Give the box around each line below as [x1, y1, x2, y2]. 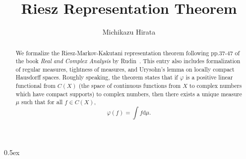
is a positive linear [185, 73, 233, 81]
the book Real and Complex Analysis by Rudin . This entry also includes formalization [15, 57, 241, 65]
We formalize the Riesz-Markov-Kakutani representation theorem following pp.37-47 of [15, 48, 240, 57]
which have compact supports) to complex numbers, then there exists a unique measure [15, 89, 242, 98]
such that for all [21, 98, 63, 106]
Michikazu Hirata [102, 27, 156, 37]
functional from [15, 81, 56, 90]
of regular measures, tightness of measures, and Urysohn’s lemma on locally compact [15, 65, 235, 73]
